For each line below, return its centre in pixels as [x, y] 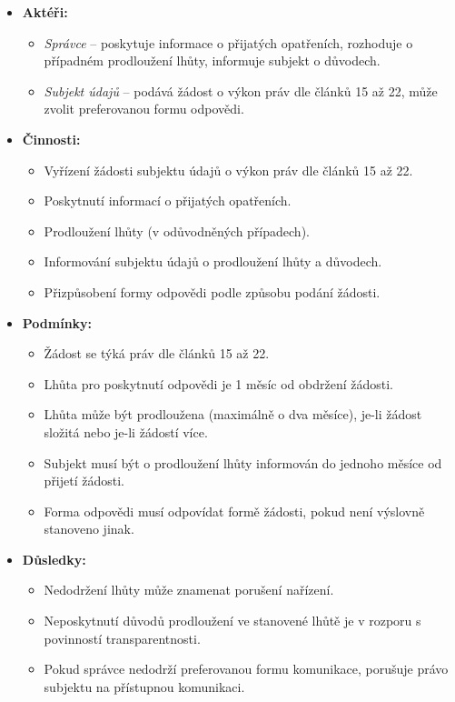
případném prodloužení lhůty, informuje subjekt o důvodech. [212, 60]
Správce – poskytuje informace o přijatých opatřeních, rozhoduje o [228, 42]
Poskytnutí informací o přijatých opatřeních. [168, 201]
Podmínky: [57, 322]
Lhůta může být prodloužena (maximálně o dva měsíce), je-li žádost [233, 414]
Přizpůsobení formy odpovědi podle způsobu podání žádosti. [212, 291]
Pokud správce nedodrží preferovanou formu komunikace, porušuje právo [246, 669]
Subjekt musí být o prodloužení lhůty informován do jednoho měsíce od [243, 462]
